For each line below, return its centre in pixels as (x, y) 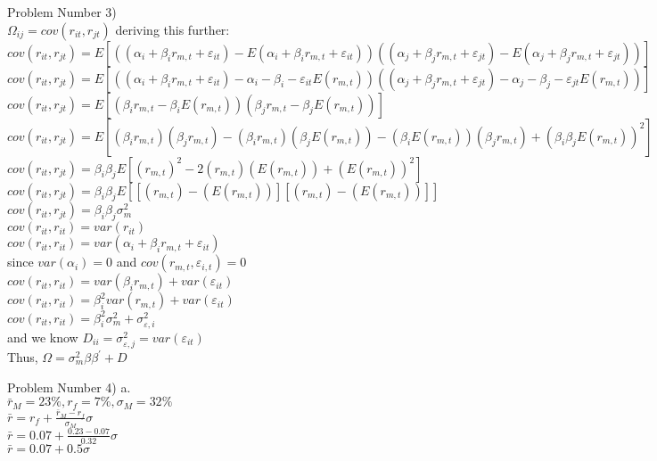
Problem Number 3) (62, 12)
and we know (43, 337)
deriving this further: (172, 29)
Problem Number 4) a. (69, 387)
